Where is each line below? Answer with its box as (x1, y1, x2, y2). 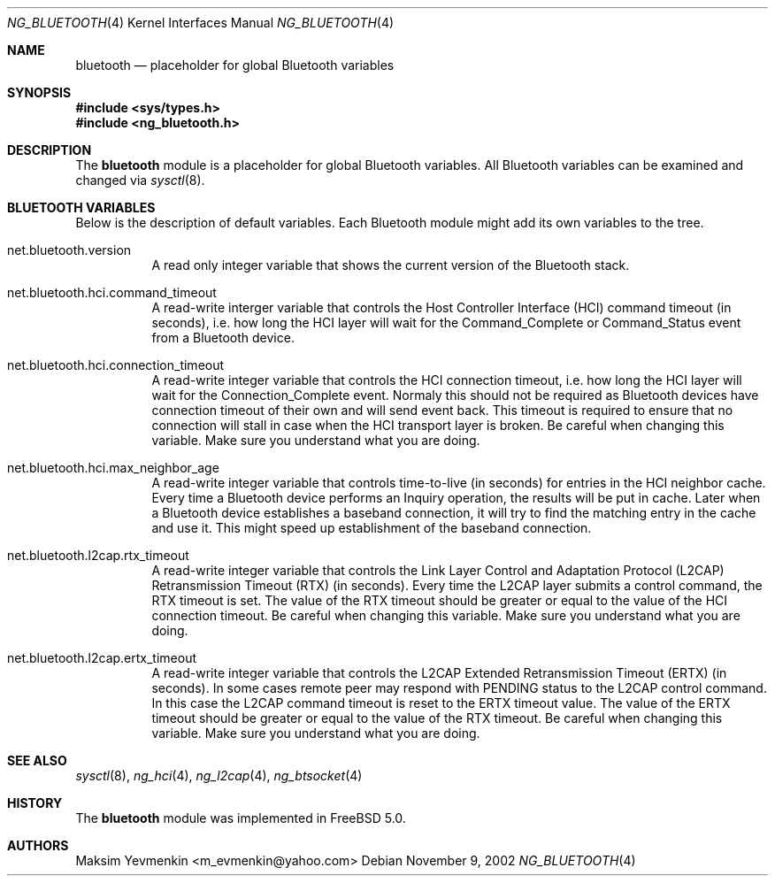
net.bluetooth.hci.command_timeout (7, 285, 217, 300)
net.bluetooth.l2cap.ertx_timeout (7, 650, 197, 665)
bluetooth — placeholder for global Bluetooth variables (75, 58, 395, 73)
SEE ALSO (7, 753, 67, 768)
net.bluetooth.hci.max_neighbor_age (7, 460, 219, 475)
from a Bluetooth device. (151, 330, 295, 345)
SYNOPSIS (7, 85, 72, 100)
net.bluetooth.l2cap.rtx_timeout (7, 548, 189, 563)
